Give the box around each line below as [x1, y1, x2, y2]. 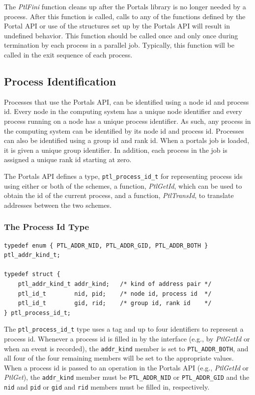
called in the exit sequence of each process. [4, 49, 133, 59]
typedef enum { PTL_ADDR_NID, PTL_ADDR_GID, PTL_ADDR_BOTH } [4, 242, 208, 249]
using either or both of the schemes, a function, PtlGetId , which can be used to [4, 180, 242, 191]
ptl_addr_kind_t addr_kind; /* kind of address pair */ [18, 280, 212, 287]
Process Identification [4, 73, 116, 88]
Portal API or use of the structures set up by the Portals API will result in [4, 21, 230, 31]
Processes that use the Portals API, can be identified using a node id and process [4, 96, 249, 107]
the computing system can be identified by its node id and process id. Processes [4, 125, 244, 136]
